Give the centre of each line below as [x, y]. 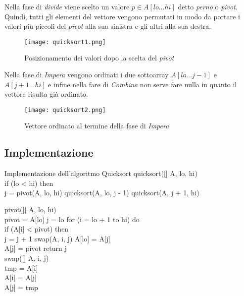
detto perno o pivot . [208, 6]
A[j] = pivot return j [36, 248]
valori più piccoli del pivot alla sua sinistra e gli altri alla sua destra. [108, 26]
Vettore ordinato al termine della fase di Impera [97, 126]
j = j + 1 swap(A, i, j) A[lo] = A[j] [57, 238]
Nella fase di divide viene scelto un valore [67, 6]
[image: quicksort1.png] [65, 42]
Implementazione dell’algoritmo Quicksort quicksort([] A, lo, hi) [101, 173]
